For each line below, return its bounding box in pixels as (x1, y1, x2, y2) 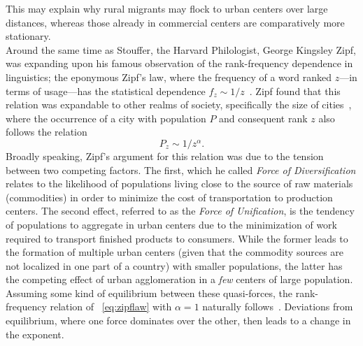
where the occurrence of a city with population (6, 110, 206, 125)
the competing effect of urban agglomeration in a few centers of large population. (6, 272, 353, 287)
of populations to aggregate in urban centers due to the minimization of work (6, 217, 337, 231)
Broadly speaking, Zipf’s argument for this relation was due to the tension (6, 148, 324, 163)
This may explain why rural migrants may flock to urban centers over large (6, 1, 328, 15)
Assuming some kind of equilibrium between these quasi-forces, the (6, 285, 293, 300)
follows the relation (6, 124, 87, 139)
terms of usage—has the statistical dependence (6, 83, 206, 98)
